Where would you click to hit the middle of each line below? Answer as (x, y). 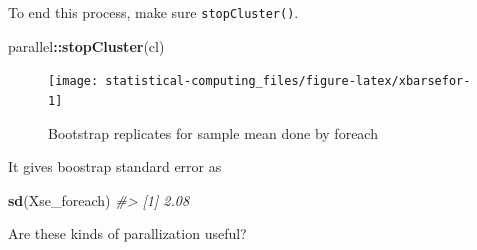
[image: (73, 81)
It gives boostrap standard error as (115, 166)
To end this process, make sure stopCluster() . (153, 12)
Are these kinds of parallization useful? (127, 233)
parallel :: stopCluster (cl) (86, 45)
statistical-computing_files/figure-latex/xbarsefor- (288, 81)
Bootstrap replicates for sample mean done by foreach (213, 132)
